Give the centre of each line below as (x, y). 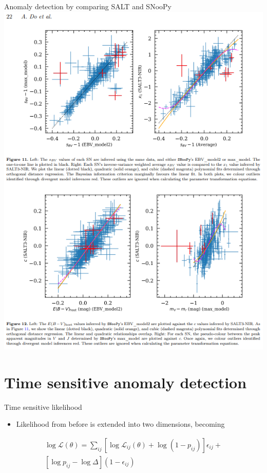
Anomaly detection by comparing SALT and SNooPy (88, 6)
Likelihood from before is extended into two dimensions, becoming (120, 424)
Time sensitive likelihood (43, 406)
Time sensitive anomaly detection (126, 382)
